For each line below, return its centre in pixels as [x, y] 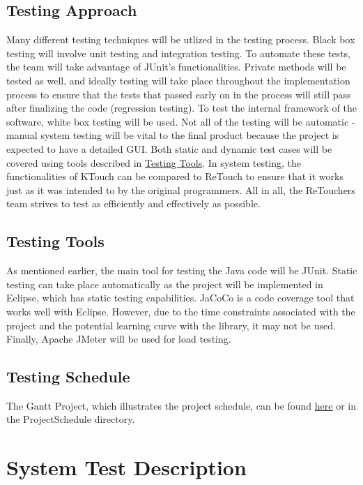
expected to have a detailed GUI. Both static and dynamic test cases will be [169, 148]
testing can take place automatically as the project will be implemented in [165, 284]
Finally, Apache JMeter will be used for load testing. [119, 339]
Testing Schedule [68, 376]
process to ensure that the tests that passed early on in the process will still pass [179, 94]
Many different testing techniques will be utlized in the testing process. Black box [181, 39]
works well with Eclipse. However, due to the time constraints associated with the [181, 311]
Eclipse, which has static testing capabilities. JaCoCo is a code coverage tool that [180, 298]
